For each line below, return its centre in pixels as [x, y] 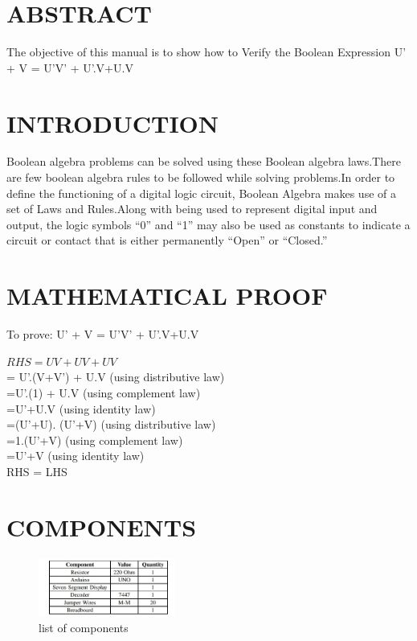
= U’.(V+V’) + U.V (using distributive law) [116, 377]
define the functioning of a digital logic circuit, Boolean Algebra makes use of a [201, 193]
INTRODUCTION [113, 123]
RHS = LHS [37, 471]
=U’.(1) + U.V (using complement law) [104, 392]
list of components [84, 627]
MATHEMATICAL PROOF [167, 296]
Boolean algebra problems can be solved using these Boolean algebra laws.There [204, 161]
